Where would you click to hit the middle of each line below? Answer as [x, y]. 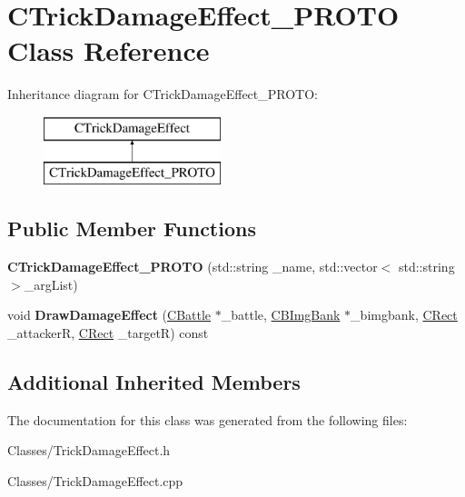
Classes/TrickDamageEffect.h [89, 450]
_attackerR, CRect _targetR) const [108, 333]
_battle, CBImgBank [281, 315]
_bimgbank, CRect [404, 315]
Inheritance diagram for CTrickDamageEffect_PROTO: [163, 94]
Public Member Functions [132, 229]
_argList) [51, 284]
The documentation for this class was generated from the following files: [208, 419]
